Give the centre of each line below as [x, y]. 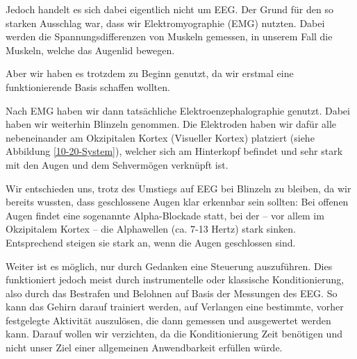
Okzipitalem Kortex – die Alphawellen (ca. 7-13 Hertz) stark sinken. [151, 229]
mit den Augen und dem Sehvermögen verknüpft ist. [117, 164]
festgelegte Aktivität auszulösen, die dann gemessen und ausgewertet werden [168, 320]
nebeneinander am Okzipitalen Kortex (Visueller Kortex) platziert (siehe [160, 137]
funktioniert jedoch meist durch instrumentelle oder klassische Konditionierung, [175, 279]
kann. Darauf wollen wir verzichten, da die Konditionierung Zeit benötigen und [174, 334]
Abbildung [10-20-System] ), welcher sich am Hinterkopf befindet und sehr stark [174, 151]
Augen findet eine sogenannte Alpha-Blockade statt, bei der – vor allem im [165, 215]
